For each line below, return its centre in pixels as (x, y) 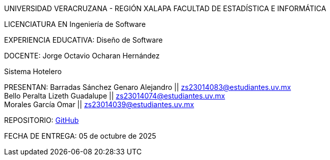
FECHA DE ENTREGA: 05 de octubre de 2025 (80, 136)
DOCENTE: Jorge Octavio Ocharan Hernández (82, 56)
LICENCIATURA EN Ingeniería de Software (75, 24)
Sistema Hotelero (33, 71)
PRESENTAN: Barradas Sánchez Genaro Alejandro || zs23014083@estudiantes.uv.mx (148, 87)
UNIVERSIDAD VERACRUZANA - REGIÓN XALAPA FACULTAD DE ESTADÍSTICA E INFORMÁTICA (165, 8)
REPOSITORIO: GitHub (42, 120)
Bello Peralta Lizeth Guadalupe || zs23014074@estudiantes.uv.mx (115, 96)
